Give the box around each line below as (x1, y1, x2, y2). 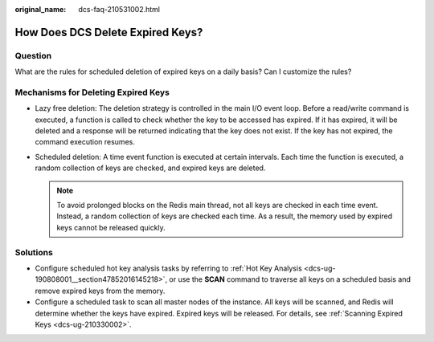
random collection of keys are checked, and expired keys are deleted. (35, 163, 266, 173)
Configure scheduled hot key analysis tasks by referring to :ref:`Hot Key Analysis (35, 263, 303, 273)
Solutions (14, 246, 54, 258)
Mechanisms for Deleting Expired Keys (14, 87, 170, 98)
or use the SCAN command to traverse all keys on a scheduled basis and (169, 275, 411, 284)
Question (14, 50, 52, 61)
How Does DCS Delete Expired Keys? (14, 25, 203, 39)
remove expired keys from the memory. (35, 286, 166, 295)
